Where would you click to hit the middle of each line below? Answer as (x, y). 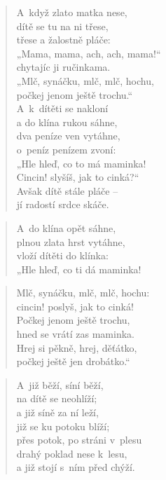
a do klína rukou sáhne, (67, 122)
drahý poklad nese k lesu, (72, 453)
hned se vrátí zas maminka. (75, 334)
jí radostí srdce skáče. (63, 204)
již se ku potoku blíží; (63, 426)
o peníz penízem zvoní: (66, 149)
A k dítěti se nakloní (62, 108)
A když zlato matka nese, (72, 12)
